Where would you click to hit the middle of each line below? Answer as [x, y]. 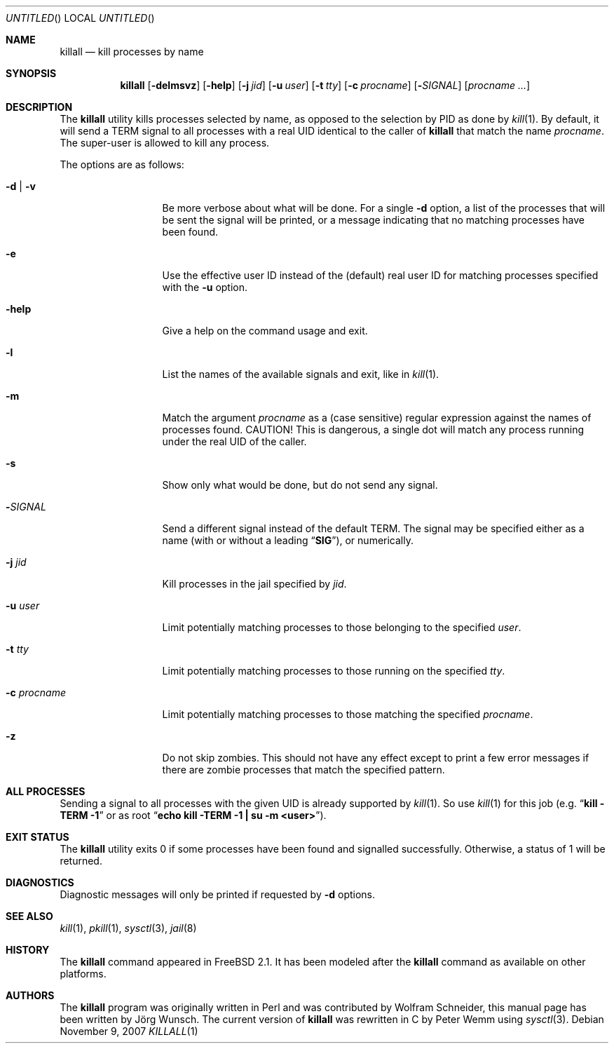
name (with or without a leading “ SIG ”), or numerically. [288, 540]
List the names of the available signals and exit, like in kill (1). [301, 374]
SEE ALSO [29, 916]
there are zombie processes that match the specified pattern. [303, 770]
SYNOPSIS [31, 73]
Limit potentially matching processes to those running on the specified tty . [334, 671]
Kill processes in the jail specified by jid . [254, 584]
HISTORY [28, 950]
